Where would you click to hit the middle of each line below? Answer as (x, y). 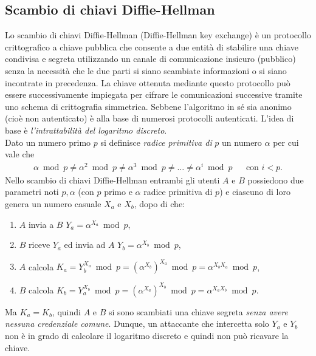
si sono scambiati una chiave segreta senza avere (198, 311)
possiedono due (276, 180)
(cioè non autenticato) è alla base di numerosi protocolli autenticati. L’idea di (149, 118)
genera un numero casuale (53, 204)
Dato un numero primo (48, 142)
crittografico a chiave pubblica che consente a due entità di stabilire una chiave (152, 46)
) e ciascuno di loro (255, 192)
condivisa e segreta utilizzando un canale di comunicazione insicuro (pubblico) (150, 59)
